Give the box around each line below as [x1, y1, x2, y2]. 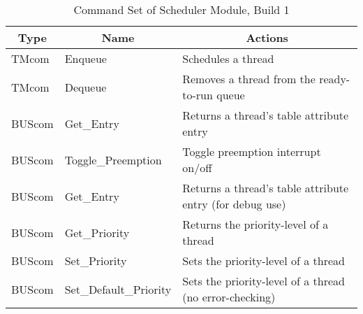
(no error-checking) [182, 289, 276, 305]
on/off [182, 159, 212, 176]
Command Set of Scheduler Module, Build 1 [73, 1, 290, 17]
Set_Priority [64, 252, 127, 269]
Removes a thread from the [182, 71, 316, 87]
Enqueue [64, 50, 107, 66]
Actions [246, 29, 288, 45]
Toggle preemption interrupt [182, 143, 321, 159]
